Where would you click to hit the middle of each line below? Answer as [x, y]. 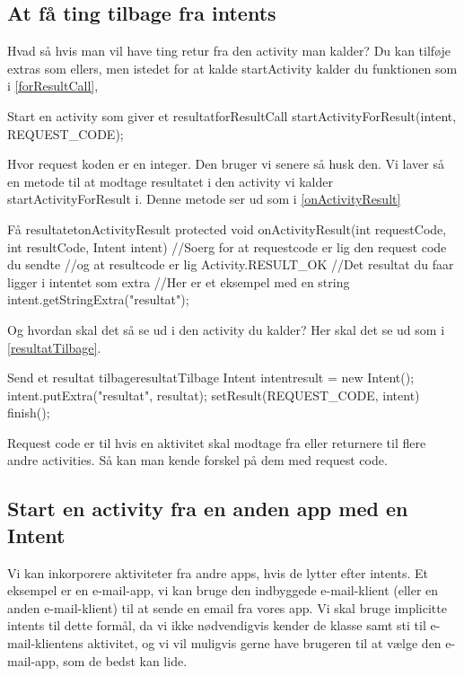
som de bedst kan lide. [125, 660]
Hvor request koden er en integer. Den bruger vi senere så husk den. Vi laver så [226, 164]
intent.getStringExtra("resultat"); [98, 299]
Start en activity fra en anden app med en [208, 509]
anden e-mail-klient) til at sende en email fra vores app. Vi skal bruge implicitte [227, 607]
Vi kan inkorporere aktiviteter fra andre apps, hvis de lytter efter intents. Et [218, 572]
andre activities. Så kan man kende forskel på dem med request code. [197, 460]
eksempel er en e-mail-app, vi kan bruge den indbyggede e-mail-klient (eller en [223, 590]
